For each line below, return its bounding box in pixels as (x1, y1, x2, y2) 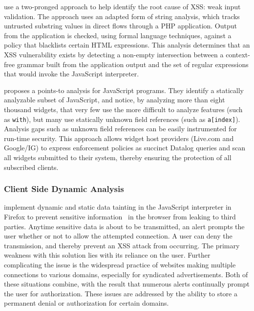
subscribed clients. (4, 162, 59, 172)
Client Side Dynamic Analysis (4, 183, 124, 195)
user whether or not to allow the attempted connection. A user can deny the (4, 231, 233, 241)
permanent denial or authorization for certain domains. (4, 298, 169, 308)
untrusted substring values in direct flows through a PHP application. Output (4, 21, 237, 31)
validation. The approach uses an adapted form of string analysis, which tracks (4, 11, 240, 21)
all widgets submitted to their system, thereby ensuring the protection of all (4, 152, 232, 162)
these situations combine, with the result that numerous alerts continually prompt (4, 279, 250, 289)
